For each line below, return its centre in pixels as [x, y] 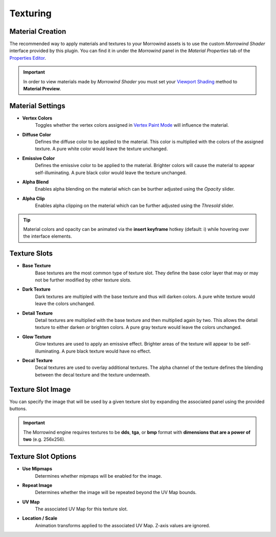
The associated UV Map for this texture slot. [81, 509]
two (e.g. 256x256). [44, 439]
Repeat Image [37, 485]
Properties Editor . [28, 58]
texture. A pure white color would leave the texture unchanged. [101, 149]
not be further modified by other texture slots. [83, 280]
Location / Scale [40, 518]
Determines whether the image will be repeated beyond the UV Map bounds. [116, 493]
